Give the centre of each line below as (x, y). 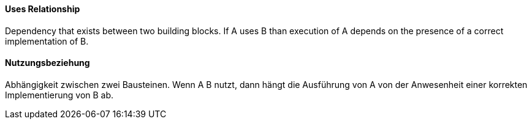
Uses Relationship (43, 9)
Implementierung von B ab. (59, 95)
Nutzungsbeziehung (47, 63)
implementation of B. (47, 41)
